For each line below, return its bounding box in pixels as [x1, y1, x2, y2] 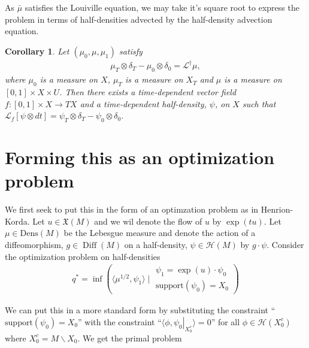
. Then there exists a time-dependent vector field [59, 85, 237, 98]
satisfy [119, 44, 143, 57]
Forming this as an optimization [5, 145, 275, 170]
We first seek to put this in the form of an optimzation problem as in [5, 203, 259, 216]
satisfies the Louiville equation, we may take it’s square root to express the [25, 1, 299, 13]
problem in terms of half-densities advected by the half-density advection [5, 13, 272, 25]
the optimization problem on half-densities [5, 250, 160, 262]
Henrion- [260, 203, 293, 216]
